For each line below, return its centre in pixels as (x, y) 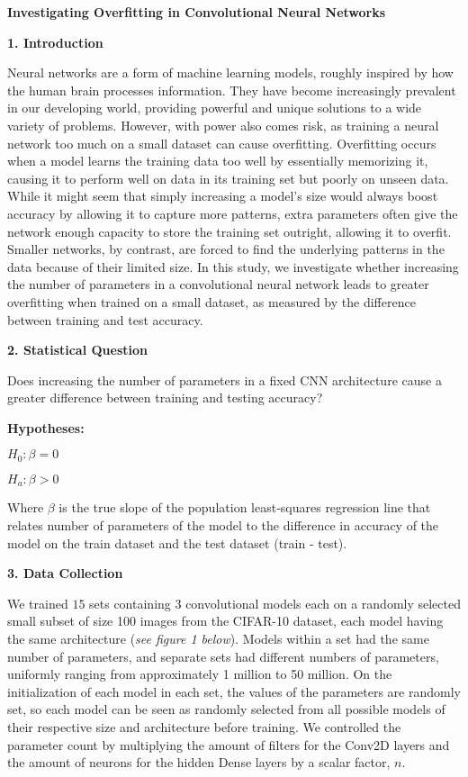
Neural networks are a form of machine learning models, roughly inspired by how (230, 72)
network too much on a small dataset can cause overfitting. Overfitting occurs (222, 143)
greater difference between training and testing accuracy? (165, 398)
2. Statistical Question (78, 350)
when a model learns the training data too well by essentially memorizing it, (218, 161)
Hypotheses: (46, 427)
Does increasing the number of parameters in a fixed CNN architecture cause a (225, 379)
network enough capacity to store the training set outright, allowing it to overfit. (229, 231)
